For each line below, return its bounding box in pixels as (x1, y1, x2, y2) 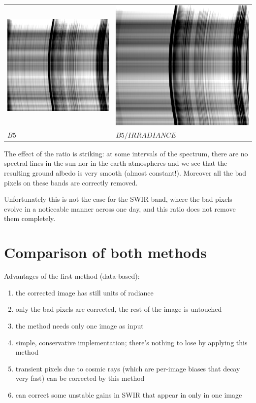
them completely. (4, 213, 56, 223)
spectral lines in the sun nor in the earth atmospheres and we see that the (4, 158, 227, 168)
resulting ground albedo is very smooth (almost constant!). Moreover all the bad (4, 168, 247, 178)
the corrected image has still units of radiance (15, 287, 154, 297)
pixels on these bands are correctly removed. (4, 177, 138, 187)
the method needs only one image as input (15, 320, 144, 330)
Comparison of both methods (4, 242, 207, 262)
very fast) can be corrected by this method (15, 373, 145, 383)
